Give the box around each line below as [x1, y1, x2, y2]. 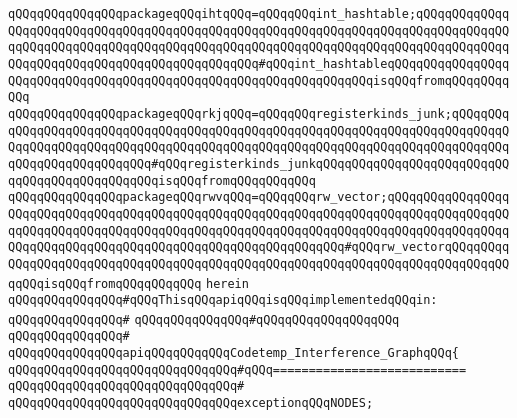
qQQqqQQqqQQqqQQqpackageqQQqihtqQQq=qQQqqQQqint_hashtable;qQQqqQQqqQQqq [8, 7, 510, 21]
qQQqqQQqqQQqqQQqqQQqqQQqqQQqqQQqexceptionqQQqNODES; [8, 396, 374, 411]
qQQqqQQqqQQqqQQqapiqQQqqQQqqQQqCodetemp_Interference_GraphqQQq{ [8, 346, 460, 361]
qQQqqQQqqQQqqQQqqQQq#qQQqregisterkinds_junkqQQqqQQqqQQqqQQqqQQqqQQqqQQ [8, 156, 510, 171]
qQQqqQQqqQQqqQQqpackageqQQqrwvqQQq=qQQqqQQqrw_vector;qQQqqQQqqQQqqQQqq [8, 190, 510, 205]
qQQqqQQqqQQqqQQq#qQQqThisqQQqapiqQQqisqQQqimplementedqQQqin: [8, 293, 438, 308]
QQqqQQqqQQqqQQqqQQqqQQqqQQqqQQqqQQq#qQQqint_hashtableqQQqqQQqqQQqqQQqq [8, 56, 510, 71]
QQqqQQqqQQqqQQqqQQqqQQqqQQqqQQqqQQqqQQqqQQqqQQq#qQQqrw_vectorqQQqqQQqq [8, 240, 510, 255]
